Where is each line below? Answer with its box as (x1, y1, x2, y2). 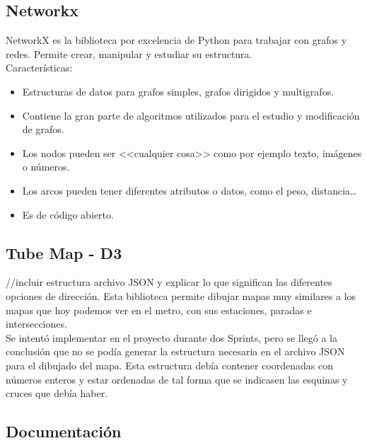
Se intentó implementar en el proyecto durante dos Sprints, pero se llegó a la (6, 330, 338, 345)
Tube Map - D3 (6, 241, 122, 263)
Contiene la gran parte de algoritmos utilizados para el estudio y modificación (22, 108, 360, 122)
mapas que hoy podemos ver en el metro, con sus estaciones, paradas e (6, 302, 312, 317)
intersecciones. (6, 316, 67, 331)
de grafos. (22, 122, 64, 137)
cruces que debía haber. (6, 386, 108, 401)
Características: (6, 60, 73, 75)
